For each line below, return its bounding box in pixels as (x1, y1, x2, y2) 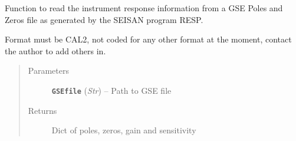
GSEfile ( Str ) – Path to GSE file (51, 84, 172, 96)
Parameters (28, 64, 69, 77)
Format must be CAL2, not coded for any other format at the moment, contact (5, 33, 292, 45)
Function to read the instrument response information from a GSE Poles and (5, 2, 283, 14)
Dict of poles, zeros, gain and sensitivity (51, 124, 196, 136)
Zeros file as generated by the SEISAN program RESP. (5, 13, 203, 25)
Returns (28, 104, 57, 116)
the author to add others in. (5, 44, 106, 57)
